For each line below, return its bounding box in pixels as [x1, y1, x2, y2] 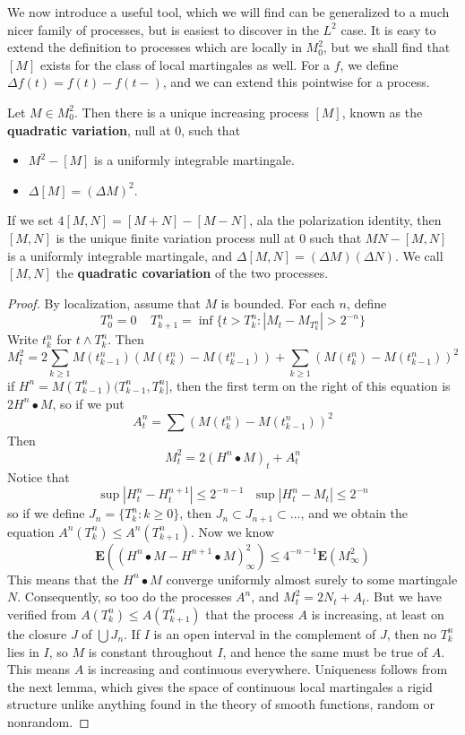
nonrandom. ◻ [7, 712, 90, 731]
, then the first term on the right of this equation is [168, 376, 451, 394]
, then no [386, 624, 436, 643]
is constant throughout [88, 642, 213, 661]
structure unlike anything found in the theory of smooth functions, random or [7, 695, 435, 713]
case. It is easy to [340, 20, 436, 39]
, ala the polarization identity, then [249, 211, 442, 229]
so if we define [7, 504, 85, 523]
